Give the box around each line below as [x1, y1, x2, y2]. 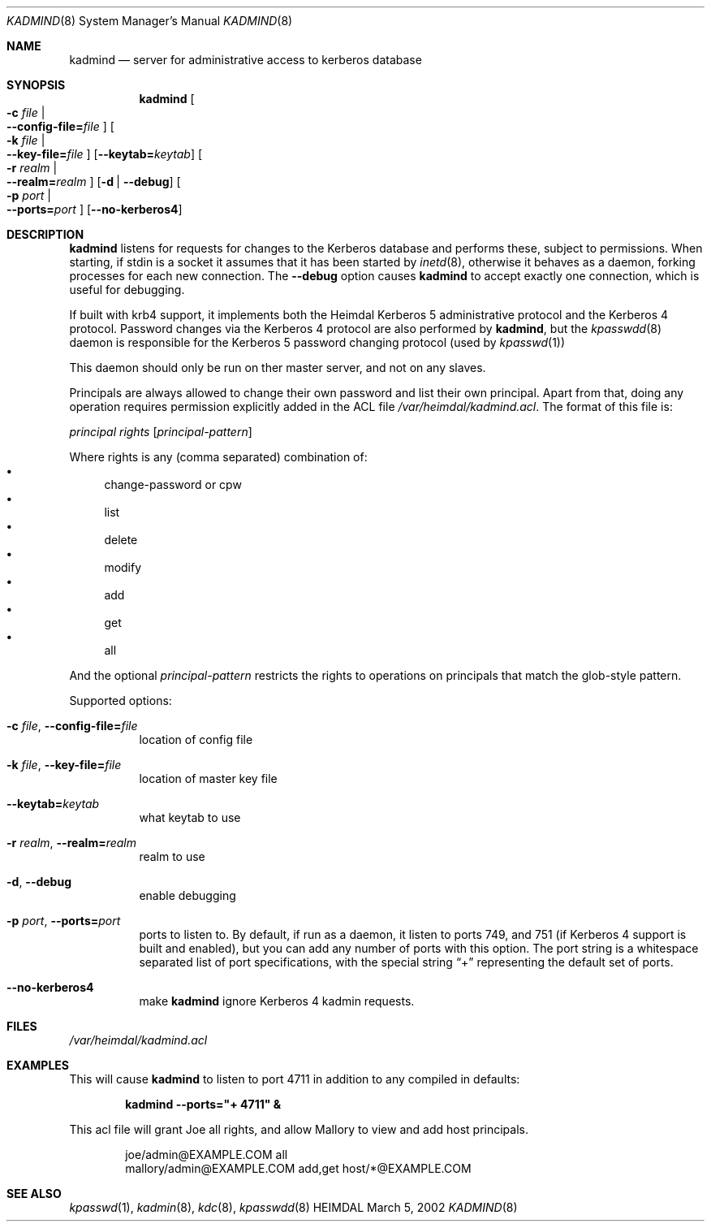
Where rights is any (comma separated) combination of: [69, 450, 368, 464]
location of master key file [139, 772, 278, 785]
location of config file [139, 733, 253, 746]
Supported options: [69, 694, 172, 707]
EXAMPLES [6, 1058, 69, 1072]
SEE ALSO [6, 1187, 62, 1200]
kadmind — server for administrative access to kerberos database [69, 53, 422, 67]
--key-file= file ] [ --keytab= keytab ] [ [6, 147, 203, 161]
